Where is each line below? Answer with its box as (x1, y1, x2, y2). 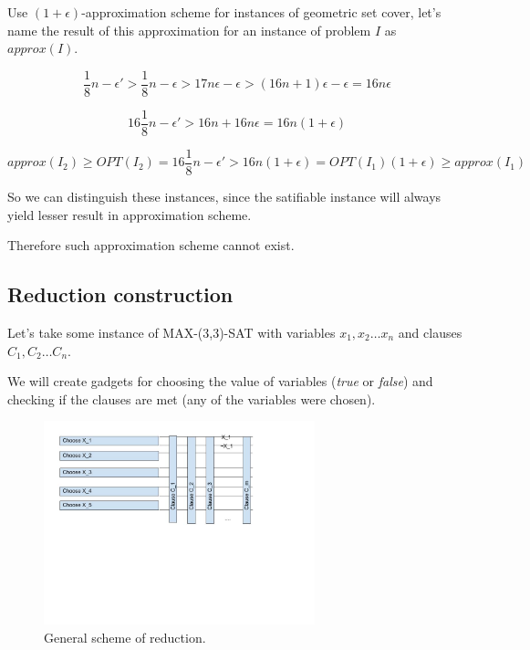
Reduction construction (7, 280, 234, 309)
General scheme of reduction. (44, 627, 206, 646)
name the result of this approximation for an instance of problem (7, 20, 371, 39)
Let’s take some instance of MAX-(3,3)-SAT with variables (7, 322, 336, 341)
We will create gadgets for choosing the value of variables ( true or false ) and (7, 372, 433, 391)
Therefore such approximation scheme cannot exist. (7, 236, 295, 255)
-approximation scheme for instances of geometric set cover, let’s (81, 3, 442, 21)
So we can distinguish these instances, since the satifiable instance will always (7, 186, 442, 205)
